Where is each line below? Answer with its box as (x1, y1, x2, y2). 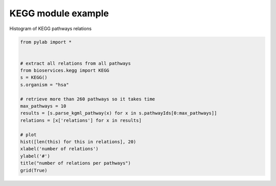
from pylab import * (20, 39, 72, 45)
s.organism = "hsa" (20, 82, 69, 88)
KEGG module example (9, 8, 109, 19)
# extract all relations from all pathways (20, 60, 131, 66)
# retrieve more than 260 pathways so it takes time (20, 96, 155, 102)
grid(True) (20, 167, 48, 173)
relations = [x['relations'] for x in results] (20, 117, 142, 123)
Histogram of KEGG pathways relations (9, 25, 92, 32)
